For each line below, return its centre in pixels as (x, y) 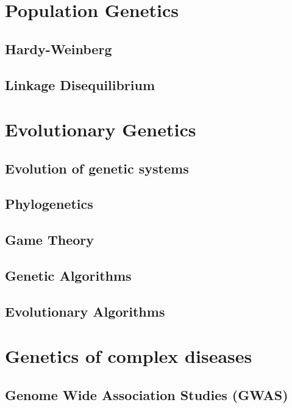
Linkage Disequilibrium (80, 84)
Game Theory (50, 240)
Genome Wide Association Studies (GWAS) (147, 394)
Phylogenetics (49, 204)
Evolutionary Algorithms (85, 311)
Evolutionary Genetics (101, 129)
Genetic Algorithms (68, 276)
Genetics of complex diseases (129, 356)
